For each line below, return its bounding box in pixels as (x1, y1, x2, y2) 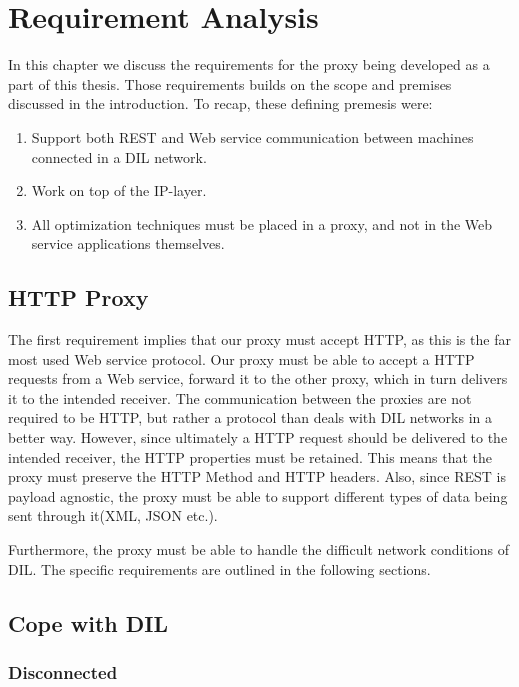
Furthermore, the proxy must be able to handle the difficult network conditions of (8, 539, 510, 560)
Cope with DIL (8, 607, 168, 638)
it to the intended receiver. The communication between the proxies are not (8, 387, 472, 408)
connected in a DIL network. (31, 146, 207, 167)
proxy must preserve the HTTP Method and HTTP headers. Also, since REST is (8, 466, 506, 487)
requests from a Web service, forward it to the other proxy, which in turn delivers (8, 368, 508, 389)
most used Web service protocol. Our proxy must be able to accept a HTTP (8, 348, 475, 369)
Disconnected (8, 659, 118, 684)
